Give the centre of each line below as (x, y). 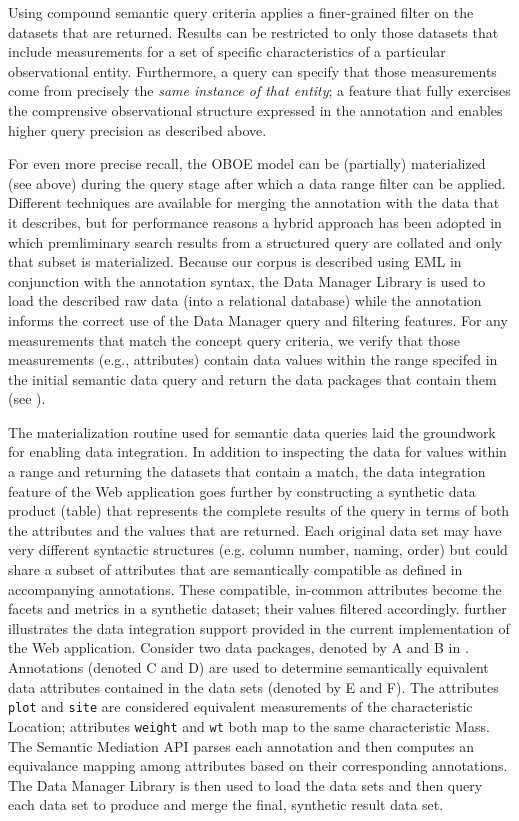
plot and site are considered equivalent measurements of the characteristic (240, 706)
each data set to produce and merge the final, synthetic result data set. (226, 804)
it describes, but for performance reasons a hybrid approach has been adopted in (255, 221)
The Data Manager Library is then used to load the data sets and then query (245, 784)
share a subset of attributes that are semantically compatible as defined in (235, 569)
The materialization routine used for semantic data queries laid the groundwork (252, 431)
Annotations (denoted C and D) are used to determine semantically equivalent (248, 667)
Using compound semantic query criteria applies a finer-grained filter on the (241, 12)
